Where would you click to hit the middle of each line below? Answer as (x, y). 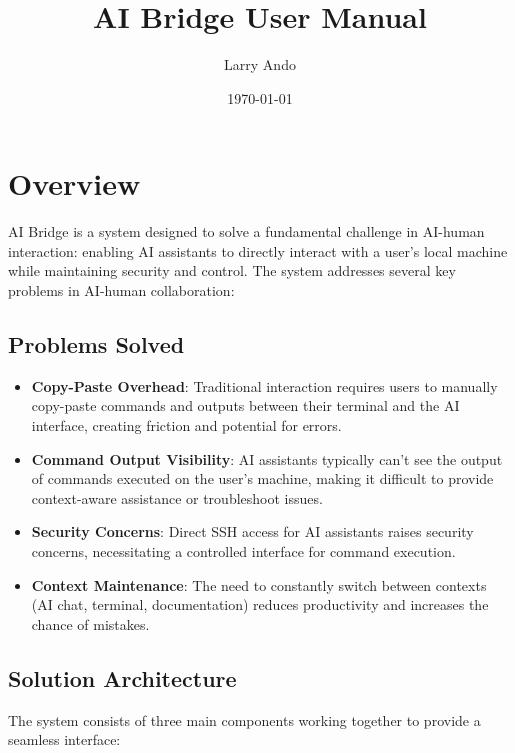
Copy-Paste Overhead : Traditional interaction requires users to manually (264, 385)
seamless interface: (64, 739)
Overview (74, 183)
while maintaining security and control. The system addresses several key (232, 270)
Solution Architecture (122, 677)
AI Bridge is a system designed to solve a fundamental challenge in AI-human (246, 231)
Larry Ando (260, 64)
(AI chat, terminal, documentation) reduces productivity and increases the (260, 604)
